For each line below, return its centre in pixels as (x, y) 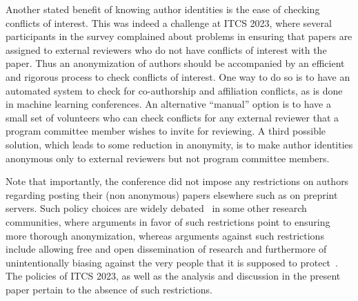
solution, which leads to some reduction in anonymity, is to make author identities (179, 144)
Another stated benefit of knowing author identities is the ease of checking (163, 9)
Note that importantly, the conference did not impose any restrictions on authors (177, 181)
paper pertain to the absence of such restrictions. (109, 289)
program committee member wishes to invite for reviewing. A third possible (166, 131)
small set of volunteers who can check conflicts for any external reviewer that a (172, 117)
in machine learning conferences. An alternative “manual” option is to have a (168, 104)
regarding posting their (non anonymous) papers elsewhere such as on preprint (172, 194)
